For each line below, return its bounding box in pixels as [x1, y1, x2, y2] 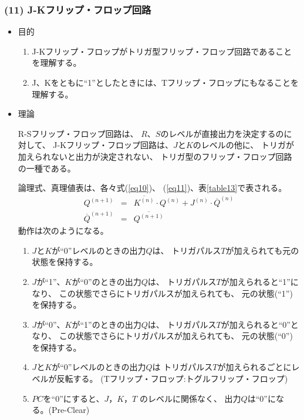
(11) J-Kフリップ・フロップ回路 [4, 2, 151, 16]
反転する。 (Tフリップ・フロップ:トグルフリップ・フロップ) [56, 372, 288, 385]
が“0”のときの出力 [72, 275, 141, 287]
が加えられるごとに [217, 361, 292, 373]
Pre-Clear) [52, 404, 90, 416]
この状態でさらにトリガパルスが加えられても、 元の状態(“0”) [59, 330, 293, 342]
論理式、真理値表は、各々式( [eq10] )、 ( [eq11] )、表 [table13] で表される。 [18, 182, 287, 194]
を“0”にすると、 [43, 392, 104, 404]
